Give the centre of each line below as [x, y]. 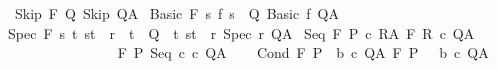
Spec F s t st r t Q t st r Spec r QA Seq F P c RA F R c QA [241, 32]
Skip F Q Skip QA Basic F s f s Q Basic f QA [176, 13]
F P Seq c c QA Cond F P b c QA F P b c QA [303, 52]
